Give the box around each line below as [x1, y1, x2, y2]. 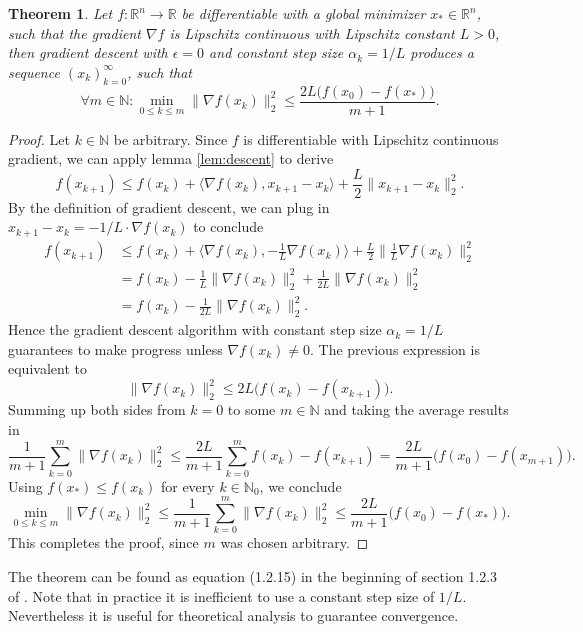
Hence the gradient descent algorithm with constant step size [8, 319, 382, 340]
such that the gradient [8, 22, 141, 43]
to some [227, 399, 276, 420]
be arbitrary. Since [113, 128, 228, 149]
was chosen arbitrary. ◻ [220, 532, 369, 553]
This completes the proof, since [8, 532, 199, 553]
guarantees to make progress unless [8, 338, 223, 359]
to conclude [193, 216, 264, 237]
